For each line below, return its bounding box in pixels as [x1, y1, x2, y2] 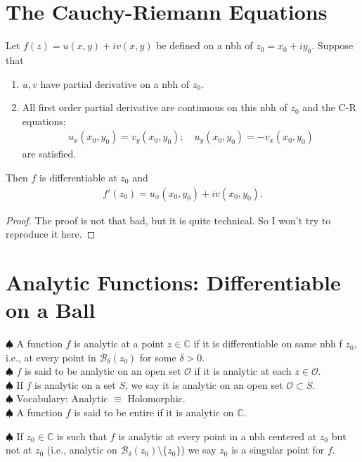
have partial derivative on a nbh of [40, 76, 190, 91]
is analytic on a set [34, 377, 116, 392]
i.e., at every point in [6, 349, 96, 364]
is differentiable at [39, 169, 117, 184]
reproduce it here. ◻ [6, 226, 96, 241]
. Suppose [311, 38, 354, 53]
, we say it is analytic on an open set [125, 377, 283, 392]
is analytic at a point [74, 336, 164, 351]
